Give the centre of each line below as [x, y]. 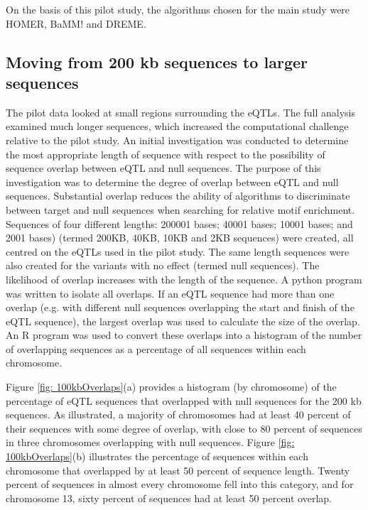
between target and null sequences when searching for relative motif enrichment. [180, 209]
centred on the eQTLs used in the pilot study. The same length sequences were [178, 251]
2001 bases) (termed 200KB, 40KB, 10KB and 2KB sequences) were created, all [180, 238]
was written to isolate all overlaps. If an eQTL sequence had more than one [170, 293]
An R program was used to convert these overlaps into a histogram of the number [184, 335]
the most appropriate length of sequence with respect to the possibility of [166, 154]
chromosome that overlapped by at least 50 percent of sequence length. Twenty [178, 470]
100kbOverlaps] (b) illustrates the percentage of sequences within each [157, 456]
